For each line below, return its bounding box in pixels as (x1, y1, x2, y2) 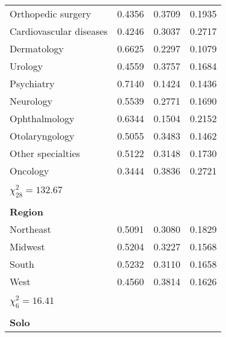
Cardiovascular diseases (10, 24, 108, 38)
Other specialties (10, 146, 81, 160)
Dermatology (10, 42, 64, 55)
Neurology (10, 94, 53, 108)
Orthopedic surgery (10, 7, 91, 20)
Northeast (10, 221, 52, 236)
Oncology (10, 164, 49, 178)
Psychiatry (10, 76, 55, 90)
